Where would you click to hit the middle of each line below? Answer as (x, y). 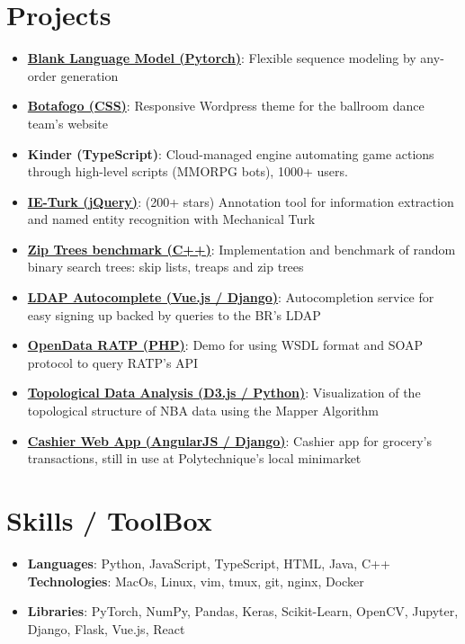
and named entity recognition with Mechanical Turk (171, 219)
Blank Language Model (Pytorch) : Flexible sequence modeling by (222, 58)
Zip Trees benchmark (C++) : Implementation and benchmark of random (241, 249)
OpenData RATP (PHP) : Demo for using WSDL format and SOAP (225, 345)
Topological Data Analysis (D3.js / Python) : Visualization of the (224, 393)
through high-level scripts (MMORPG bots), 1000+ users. (188, 171)
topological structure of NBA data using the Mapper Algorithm (203, 411)
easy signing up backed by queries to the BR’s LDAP (174, 314)
